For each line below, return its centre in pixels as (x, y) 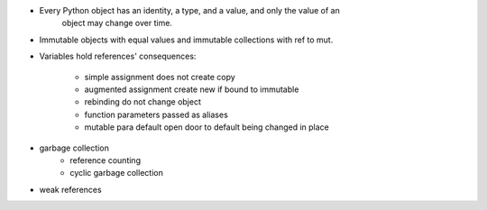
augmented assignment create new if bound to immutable (192, 89)
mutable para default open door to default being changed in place (207, 127)
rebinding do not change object (143, 102)
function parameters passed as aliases (156, 114)
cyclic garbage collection (117, 173)
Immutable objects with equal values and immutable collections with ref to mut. (186, 40)
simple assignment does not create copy (160, 77)
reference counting (106, 160)
